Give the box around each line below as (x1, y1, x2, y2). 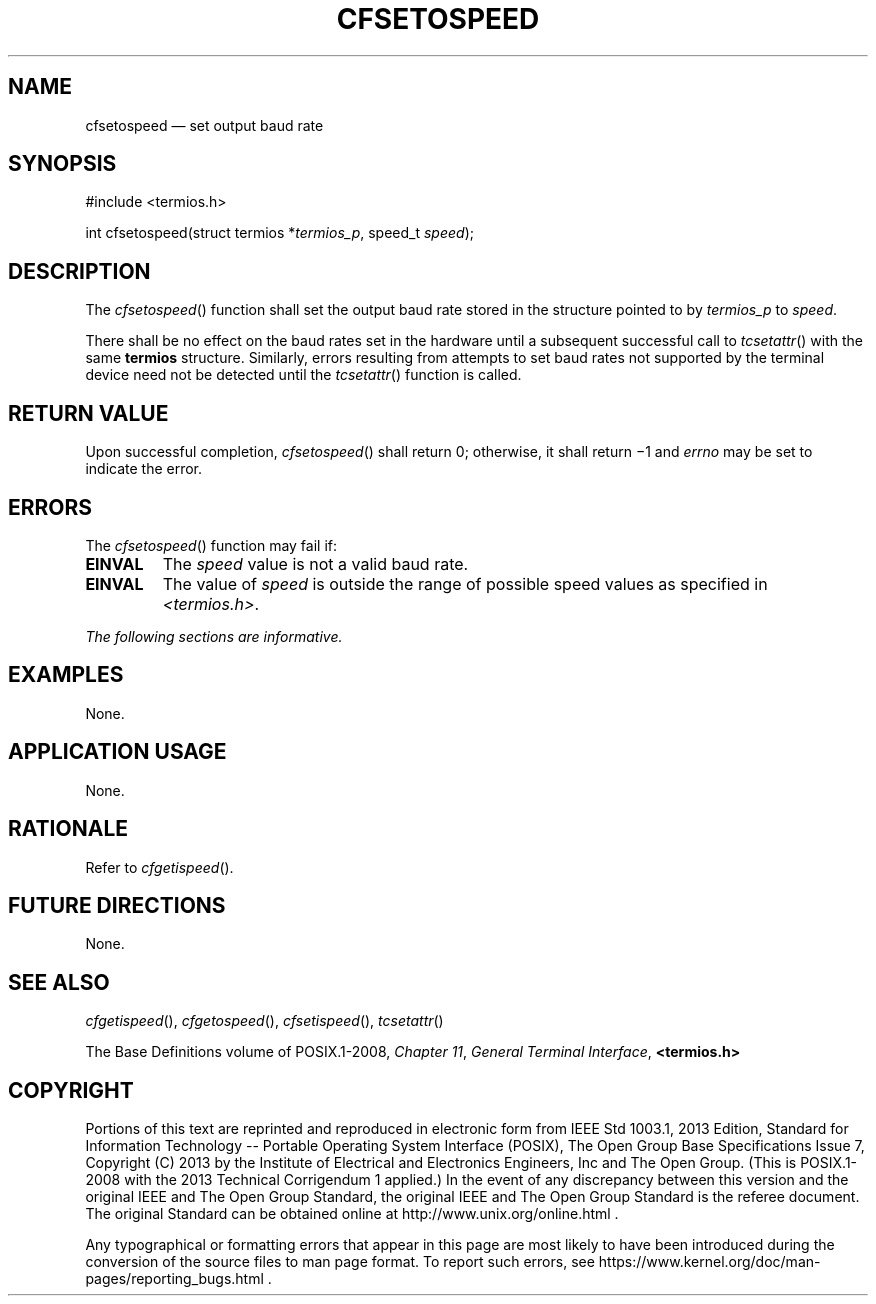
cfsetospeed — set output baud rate (85, 116, 324, 134)
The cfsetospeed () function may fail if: (85, 536, 338, 554)
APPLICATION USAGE (8, 739, 227, 765)
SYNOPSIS (8, 151, 117, 177)
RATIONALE (8, 816, 129, 842)
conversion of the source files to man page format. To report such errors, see (85, 1253, 595, 1271)
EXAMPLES (8, 662, 124, 688)
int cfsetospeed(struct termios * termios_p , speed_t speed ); (85, 224, 474, 242)
